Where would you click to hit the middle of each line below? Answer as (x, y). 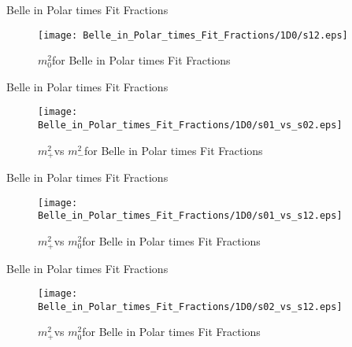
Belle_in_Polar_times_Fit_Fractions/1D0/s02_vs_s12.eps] (190, 306)
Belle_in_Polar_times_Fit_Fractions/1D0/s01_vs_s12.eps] (190, 216)
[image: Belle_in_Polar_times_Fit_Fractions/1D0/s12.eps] (193, 35)
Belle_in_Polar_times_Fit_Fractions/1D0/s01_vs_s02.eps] (190, 126)
